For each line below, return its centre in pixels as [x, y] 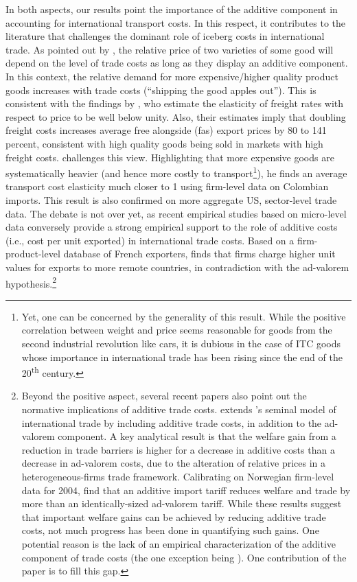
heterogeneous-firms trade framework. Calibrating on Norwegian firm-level [178, 476]
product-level [33, 254]
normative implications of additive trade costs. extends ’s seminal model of [179, 409]
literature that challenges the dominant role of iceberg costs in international [165, 36]
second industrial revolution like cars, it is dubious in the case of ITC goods [181, 343]
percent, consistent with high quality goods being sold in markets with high [164, 143]
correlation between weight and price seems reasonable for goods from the [177, 330]
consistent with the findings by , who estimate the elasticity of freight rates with [175, 103]
